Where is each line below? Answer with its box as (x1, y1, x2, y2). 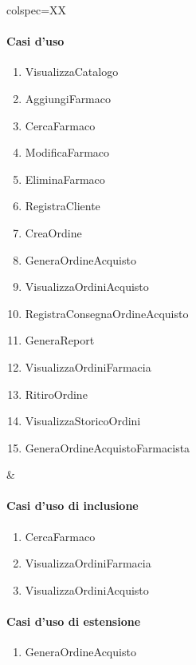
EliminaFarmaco (25, 170, 105, 187)
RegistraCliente (25, 197, 100, 214)
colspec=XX (6, 2, 67, 18)
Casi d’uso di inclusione (6, 497, 139, 514)
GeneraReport (25, 332, 95, 348)
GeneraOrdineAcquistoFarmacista (25, 439, 190, 456)
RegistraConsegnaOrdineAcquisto (25, 305, 189, 321)
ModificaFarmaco (25, 144, 110, 161)
